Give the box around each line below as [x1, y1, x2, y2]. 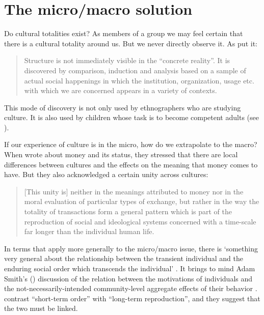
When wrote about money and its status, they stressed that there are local [4, 149, 238, 160]
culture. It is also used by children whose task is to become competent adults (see [4, 112, 259, 123]
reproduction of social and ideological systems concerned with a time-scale [24, 216, 256, 226]
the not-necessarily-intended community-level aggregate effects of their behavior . [4, 283, 257, 294]
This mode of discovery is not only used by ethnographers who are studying [4, 102, 241, 112]
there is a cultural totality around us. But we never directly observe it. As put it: [4, 38, 257, 48]
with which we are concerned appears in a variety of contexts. [24, 85, 217, 96]
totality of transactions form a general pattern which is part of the [24, 206, 232, 217]
